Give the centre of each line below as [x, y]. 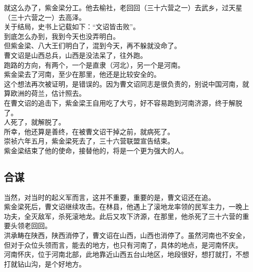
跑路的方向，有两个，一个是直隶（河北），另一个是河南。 [94, 64]
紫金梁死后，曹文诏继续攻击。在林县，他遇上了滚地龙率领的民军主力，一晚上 [126, 207]
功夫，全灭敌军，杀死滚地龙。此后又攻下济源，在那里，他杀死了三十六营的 [123, 216]
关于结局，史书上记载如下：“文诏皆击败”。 [72, 27]
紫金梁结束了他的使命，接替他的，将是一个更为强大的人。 [96, 150]
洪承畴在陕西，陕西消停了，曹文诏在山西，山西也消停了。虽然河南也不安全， [126, 235]
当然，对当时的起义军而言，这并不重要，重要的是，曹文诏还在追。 [109, 197]
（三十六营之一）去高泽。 [45, 17]
